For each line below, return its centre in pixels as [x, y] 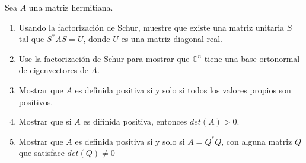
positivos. [36, 101]
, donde [97, 39]
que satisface [42, 153]
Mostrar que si [45, 121]
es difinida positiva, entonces [135, 121]
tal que [31, 39]
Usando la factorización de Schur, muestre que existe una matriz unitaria [152, 27]
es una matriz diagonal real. [172, 39]
